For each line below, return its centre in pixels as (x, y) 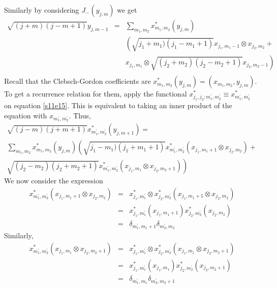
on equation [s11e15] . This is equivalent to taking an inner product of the (118, 105)
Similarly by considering (42, 10)
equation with (26, 115)
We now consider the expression (54, 181)
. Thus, (80, 115)
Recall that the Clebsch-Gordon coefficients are (78, 81)
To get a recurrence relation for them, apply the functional (96, 94)
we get (127, 10)
